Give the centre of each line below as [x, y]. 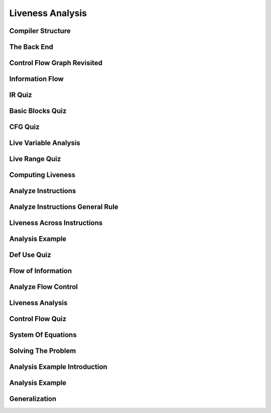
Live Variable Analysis [45, 143]
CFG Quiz [24, 127]
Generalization [33, 399]
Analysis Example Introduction [58, 367]
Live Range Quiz [35, 159]
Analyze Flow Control [43, 287]
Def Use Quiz [30, 255]
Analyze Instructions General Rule [64, 207]
